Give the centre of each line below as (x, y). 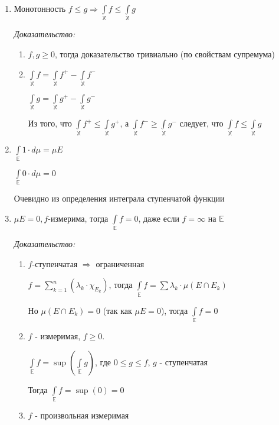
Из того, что (50, 123)
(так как (117, 310)
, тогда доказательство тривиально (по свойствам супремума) (165, 53)
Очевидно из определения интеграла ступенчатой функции (119, 198)
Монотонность (40, 8)
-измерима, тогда (78, 218)
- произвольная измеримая (82, 415)
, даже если (159, 218)
